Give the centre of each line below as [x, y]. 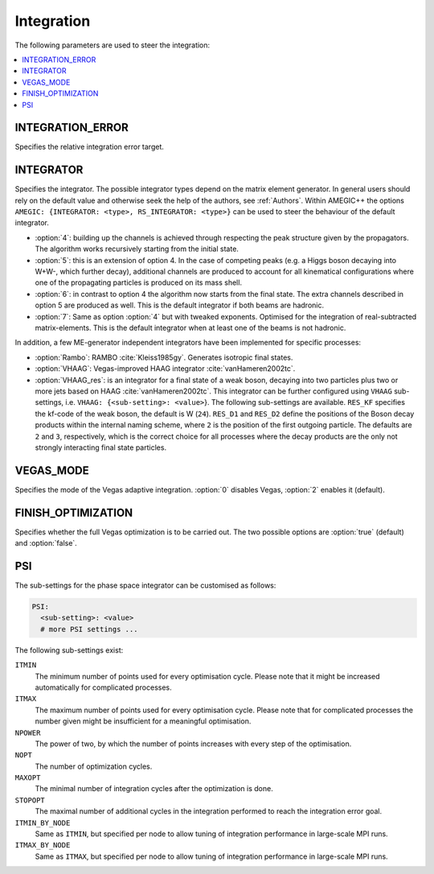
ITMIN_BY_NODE [43, 822]
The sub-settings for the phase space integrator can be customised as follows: [145, 585]
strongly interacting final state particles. [101, 447]
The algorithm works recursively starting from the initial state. [137, 249]
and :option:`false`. [46, 543]
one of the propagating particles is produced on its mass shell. [139, 282]
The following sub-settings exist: [69, 650]
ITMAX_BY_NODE [43, 845]
